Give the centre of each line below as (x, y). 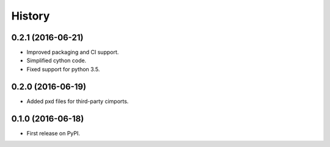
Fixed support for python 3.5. (63, 69)
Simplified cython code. (57, 60)
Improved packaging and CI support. (73, 52)
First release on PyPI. (53, 133)
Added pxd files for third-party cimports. (78, 101)
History (31, 16)
